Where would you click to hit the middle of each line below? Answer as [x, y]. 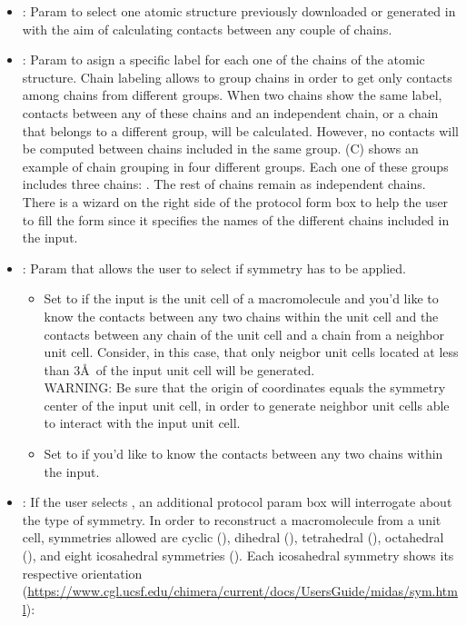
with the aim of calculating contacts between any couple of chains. [207, 29]
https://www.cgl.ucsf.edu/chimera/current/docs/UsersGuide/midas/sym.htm [243, 591]
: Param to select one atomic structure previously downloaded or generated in [239, 11]
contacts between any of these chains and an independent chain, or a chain [230, 112]
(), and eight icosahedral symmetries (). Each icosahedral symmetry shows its [238, 556]
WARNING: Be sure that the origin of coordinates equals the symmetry [245, 387]
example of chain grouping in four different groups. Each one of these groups [235, 166]
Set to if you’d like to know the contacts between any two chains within [243, 454]
